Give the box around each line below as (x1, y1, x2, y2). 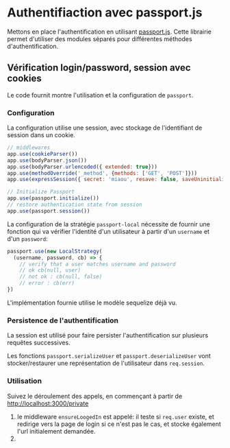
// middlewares (7, 144, 51, 152)
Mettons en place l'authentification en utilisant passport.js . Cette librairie (7, 27, 212, 36)
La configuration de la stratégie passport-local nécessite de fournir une (7, 220, 210, 228)
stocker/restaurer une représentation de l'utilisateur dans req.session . (7, 359, 205, 368)
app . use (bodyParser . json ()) (7, 156, 88, 164)
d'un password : (7, 235, 48, 243)
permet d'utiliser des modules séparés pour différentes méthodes (7, 34, 193, 43)
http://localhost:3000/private (7, 399, 89, 408)
